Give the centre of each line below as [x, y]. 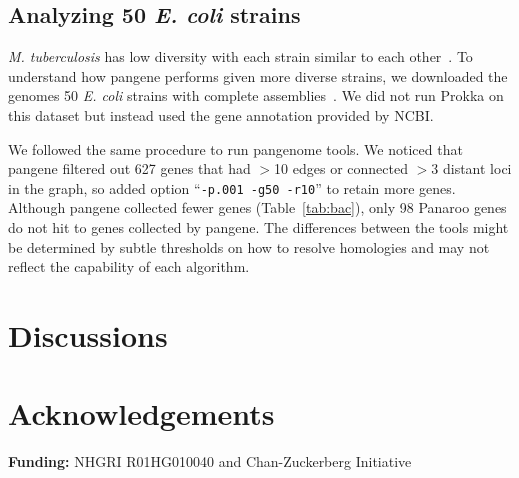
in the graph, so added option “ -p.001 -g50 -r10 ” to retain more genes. [232, 187]
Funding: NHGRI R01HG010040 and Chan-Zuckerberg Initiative [210, 461]
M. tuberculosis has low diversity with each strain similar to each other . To [240, 56]
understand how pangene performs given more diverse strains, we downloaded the [258, 75]
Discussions [88, 334]
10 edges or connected [341, 168]
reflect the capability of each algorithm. [129, 266]
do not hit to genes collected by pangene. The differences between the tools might [258, 227]
